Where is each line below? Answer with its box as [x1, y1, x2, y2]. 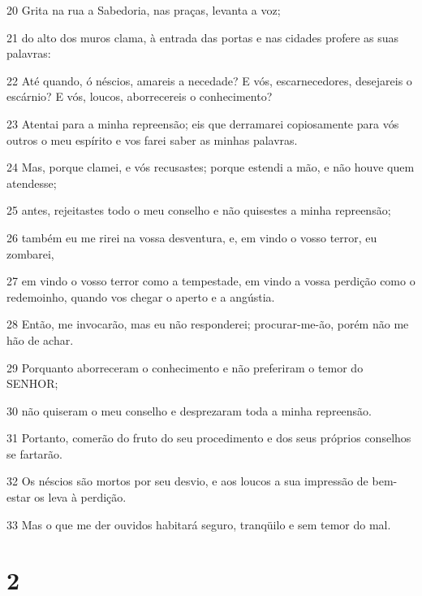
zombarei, [6, 245, 54, 262]
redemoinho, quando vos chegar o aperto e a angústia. [6, 288, 275, 305]
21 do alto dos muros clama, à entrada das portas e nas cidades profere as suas [6, 28, 399, 46]
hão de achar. [6, 331, 74, 348]
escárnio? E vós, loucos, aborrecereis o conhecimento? [6, 88, 273, 105]
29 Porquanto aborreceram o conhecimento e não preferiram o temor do [6, 359, 364, 376]
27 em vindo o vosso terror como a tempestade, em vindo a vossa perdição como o [6, 272, 416, 289]
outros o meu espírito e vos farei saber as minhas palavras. [6, 131, 298, 148]
